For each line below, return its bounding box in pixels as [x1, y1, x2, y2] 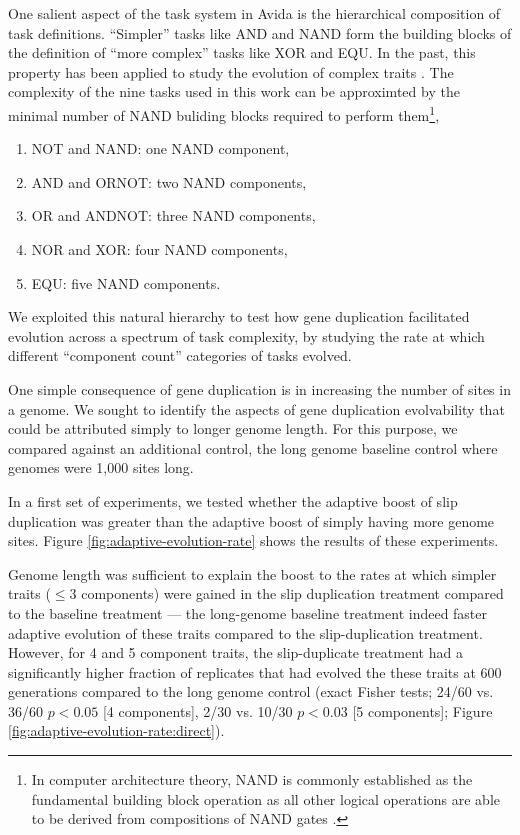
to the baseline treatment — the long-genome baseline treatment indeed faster [8, 602, 488, 623]
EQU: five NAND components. [31, 272, 221, 293]
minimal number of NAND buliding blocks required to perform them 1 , [8, 101, 440, 125]
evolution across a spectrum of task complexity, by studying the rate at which [8, 325, 485, 346]
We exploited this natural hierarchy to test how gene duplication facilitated [8, 306, 470, 327]
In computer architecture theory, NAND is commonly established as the [31, 769, 473, 790]
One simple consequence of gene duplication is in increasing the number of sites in [8, 378, 511, 399]
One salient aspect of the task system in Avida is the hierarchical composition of [8, 3, 501, 23]
